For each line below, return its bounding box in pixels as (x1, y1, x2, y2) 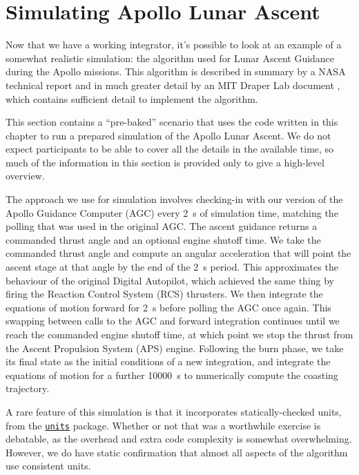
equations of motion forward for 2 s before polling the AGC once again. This (6, 300, 331, 314)
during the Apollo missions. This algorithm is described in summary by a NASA (6, 64, 346, 79)
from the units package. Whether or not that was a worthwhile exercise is (6, 418, 321, 432)
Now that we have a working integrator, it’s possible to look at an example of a (6, 37, 342, 52)
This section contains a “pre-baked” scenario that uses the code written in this (6, 115, 338, 129)
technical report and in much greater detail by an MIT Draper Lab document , (6, 77, 340, 92)
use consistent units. (6, 458, 91, 473)
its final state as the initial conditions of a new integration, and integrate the (6, 354, 331, 369)
